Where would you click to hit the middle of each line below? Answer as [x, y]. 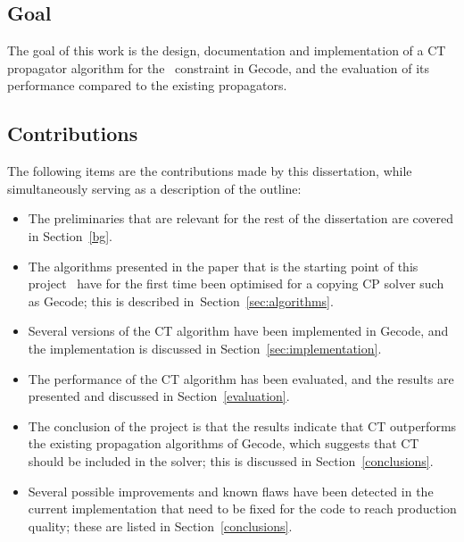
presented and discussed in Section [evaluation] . [159, 396]
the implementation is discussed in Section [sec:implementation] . [205, 348]
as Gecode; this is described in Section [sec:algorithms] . [181, 300]
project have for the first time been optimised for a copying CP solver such [236, 284]
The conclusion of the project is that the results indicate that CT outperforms [242, 425]
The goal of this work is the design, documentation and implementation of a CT [227, 50]
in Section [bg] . [70, 235]
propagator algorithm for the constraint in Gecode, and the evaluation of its [218, 67]
